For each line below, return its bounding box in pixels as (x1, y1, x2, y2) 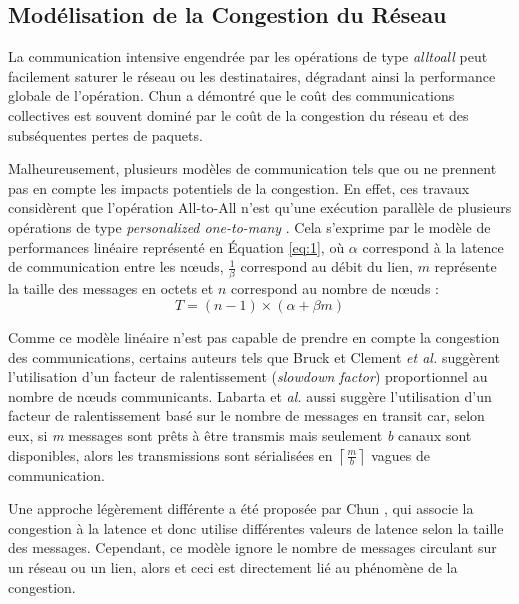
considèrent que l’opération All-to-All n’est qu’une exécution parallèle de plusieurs (8, 197, 512, 218)
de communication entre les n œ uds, (8, 256, 224, 277)
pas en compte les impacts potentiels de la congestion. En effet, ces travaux (8, 177, 470, 198)
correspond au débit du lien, (240, 256, 413, 277)
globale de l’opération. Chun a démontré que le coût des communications (8, 85, 455, 106)
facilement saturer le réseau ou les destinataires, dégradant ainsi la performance (8, 65, 496, 86)
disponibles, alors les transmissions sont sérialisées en (8, 444, 333, 465)
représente (434, 256, 497, 277)
